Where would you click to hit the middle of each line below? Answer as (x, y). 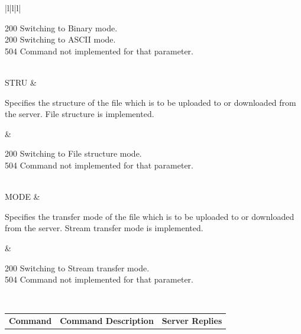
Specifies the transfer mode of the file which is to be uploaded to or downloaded (150, 216)
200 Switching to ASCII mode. (60, 39)
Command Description (107, 321)
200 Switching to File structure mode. (73, 153)
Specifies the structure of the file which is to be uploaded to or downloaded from (150, 102)
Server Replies (192, 321)
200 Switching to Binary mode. (61, 27)
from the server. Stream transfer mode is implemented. (104, 228)
